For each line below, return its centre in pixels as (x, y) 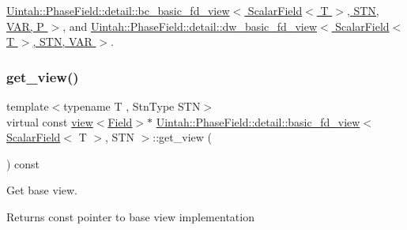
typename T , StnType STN (132, 106)
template (28, 106)
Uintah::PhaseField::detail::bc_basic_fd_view (118, 10)
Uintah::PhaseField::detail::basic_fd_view (258, 121)
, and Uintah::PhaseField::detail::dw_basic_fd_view (190, 26)
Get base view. (42, 190)
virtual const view (50, 121)
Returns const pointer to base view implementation (130, 216)
